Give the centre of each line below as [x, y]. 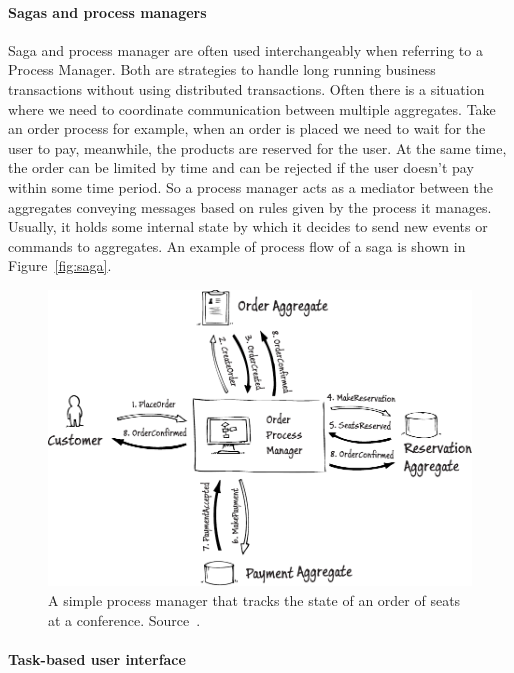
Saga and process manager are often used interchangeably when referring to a [245, 49]
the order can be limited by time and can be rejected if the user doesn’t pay [241, 167]
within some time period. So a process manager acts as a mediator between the [251, 186]
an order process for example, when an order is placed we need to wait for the [247, 128]
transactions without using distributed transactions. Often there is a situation [246, 88]
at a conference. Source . [124, 619]
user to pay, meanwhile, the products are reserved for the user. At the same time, [257, 147]
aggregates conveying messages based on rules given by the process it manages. [250, 206]
